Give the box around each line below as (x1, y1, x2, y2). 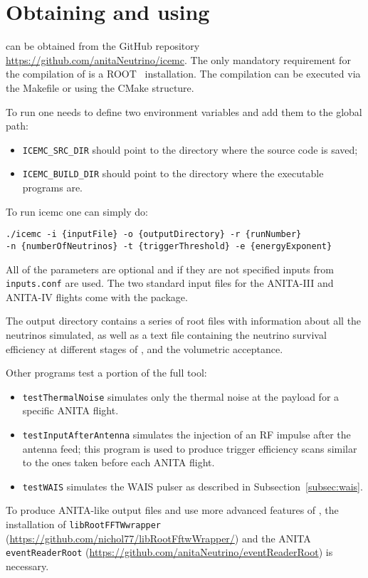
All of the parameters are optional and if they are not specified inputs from (6, 261, 334, 276)
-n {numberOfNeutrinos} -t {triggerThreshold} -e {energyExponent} (6, 241, 332, 251)
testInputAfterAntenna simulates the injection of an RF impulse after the (22, 426, 351, 441)
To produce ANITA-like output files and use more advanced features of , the (6, 503, 339, 517)
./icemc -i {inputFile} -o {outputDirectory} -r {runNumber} (6, 229, 302, 240)
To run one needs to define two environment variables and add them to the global (6, 104, 362, 119)
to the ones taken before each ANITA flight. (22, 455, 215, 470)
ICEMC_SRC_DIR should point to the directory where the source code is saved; (22, 142, 358, 157)
